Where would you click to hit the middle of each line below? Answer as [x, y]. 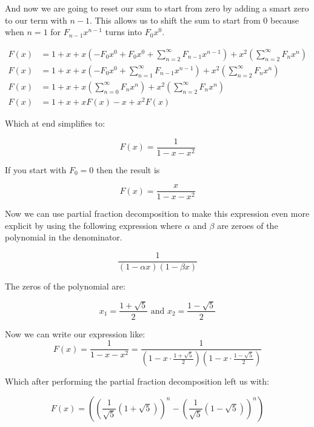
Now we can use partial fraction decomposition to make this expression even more [157, 213]
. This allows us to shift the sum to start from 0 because [194, 20]
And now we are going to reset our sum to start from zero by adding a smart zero [157, 8]
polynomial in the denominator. [64, 237]
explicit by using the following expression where [93, 225]
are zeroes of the [248, 225]
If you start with [36, 169]
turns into [124, 32]
